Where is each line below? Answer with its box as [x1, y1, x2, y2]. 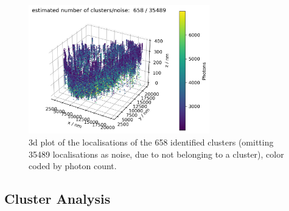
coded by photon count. [29, 159, 117, 172]
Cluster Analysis [4, 189, 111, 208]
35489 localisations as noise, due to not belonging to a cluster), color [29, 147, 284, 160]
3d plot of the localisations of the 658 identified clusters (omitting [29, 136, 274, 149]
